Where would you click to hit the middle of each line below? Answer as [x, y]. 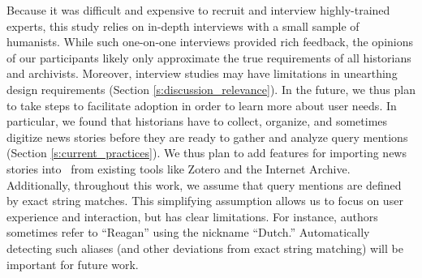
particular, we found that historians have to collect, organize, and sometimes [197, 121]
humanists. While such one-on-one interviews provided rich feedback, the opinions [210, 42]
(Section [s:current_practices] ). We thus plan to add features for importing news [207, 153]
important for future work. [73, 264]
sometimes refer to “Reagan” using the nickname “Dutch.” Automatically [188, 232]
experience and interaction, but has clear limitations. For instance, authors [192, 216]
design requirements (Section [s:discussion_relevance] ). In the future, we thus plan [211, 89]
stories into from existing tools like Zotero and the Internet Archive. [179, 168]
